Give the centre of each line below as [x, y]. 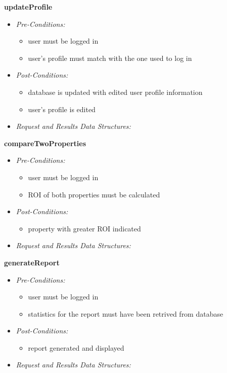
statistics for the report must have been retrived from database [126, 313]
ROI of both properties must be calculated [94, 194]
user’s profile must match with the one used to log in [110, 58]
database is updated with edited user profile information [115, 92]
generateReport [32, 262]
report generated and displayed [76, 347]
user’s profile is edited [62, 109]
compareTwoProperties [45, 143]
